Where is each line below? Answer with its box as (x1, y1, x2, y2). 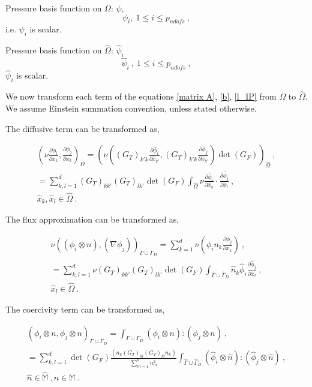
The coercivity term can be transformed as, (5, 303, 165, 316)
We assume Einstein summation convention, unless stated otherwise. (5, 102, 257, 115)
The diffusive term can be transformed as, (5, 122, 160, 134)
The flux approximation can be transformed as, (5, 213, 179, 226)
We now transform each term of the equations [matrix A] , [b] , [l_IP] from (5, 90, 277, 103)
